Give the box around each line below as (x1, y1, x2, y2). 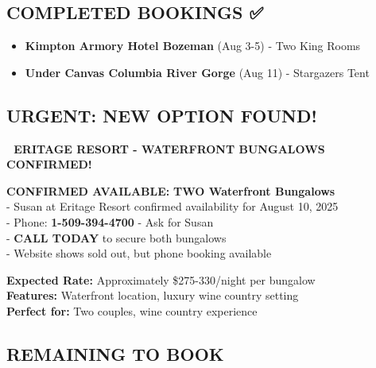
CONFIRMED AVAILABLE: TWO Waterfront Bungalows (6, 182, 335, 199)
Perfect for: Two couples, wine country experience (6, 302, 258, 319)
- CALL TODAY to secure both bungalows (6, 229, 227, 246)
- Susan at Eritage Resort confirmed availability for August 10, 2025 (6, 198, 339, 215)
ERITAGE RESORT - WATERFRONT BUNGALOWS (14, 140, 325, 157)
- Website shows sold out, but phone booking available (6, 245, 272, 261)
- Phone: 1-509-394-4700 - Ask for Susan (6, 213, 214, 230)
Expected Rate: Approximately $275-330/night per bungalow (6, 271, 316, 288)
